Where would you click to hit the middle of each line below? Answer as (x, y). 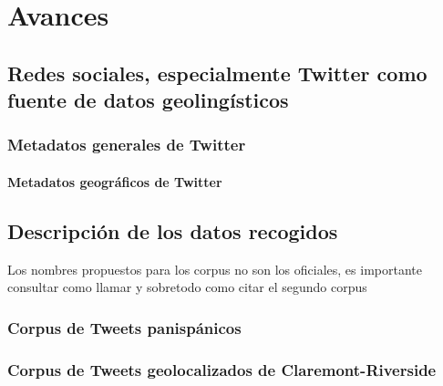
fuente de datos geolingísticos (148, 100)
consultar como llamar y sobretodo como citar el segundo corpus (187, 287)
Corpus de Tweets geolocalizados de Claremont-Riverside (222, 369)
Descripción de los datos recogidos (173, 230)
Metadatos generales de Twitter (127, 145)
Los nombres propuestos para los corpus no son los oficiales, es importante (215, 269)
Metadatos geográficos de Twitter (115, 181)
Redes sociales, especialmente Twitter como (217, 73)
